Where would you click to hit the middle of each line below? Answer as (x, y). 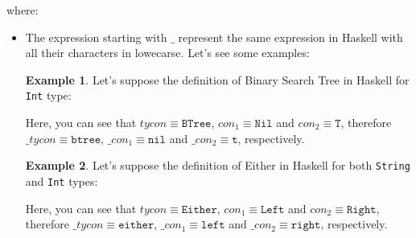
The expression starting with (96, 37)
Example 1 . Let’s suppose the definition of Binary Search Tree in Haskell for (217, 79)
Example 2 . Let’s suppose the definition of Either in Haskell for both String (218, 165)
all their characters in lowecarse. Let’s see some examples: (167, 53)
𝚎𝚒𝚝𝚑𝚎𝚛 (136, 226)
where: (23, 10)
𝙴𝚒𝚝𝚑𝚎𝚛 (199, 209)
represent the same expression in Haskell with (290, 37)
